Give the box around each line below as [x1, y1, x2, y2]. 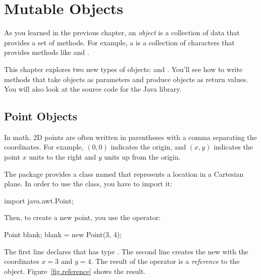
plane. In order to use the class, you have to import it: [4, 178, 172, 189]
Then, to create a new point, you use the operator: [4, 212, 161, 223]
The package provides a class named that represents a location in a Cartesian [4, 168, 244, 179]
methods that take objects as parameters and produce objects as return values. [4, 74, 248, 84]
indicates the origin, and [111, 142, 186, 152]
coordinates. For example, [4, 142, 84, 152]
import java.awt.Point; [4, 195, 74, 205]
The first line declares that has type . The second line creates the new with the [4, 246, 248, 256]
